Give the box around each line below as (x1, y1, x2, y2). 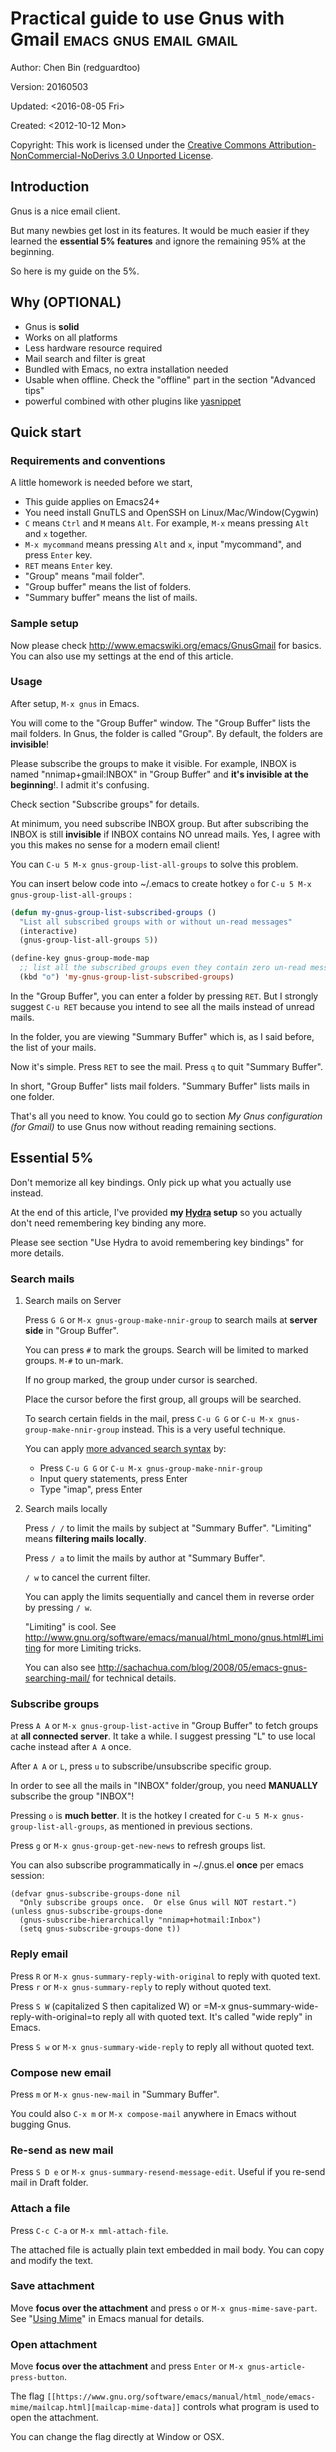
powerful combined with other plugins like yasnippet (24, 395, 242, 407)
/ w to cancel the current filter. (24, 1572, 151, 1584)
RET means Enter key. (24, 560, 113, 572)
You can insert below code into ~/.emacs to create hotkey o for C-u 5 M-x (10, 877, 312, 889)
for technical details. (92, 1672, 177, 1684)
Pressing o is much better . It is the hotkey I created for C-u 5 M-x (10, 1810, 278, 1822)
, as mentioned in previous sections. (104, 1820, 253, 1832)
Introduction (10, 178, 90, 196)
